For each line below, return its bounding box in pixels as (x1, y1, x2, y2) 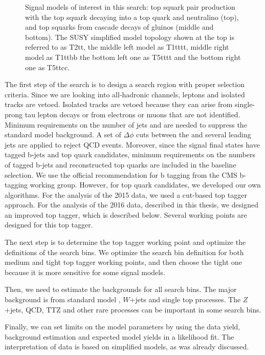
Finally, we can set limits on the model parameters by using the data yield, (5, 321, 240, 332)
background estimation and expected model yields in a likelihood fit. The (5, 331, 234, 342)
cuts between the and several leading (136, 129, 251, 140)
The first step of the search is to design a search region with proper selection (5, 79, 245, 90)
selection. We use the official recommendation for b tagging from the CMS (5, 169, 237, 180)
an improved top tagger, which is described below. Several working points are (5, 209, 247, 220)
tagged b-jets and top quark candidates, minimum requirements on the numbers (5, 149, 256, 160)
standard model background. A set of (5, 129, 121, 140)
